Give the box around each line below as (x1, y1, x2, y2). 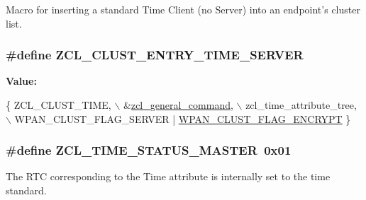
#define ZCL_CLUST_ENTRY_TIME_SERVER (6, 46, 304, 64)
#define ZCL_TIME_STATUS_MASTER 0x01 (6, 141, 292, 159)
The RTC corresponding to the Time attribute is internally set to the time (6, 169, 331, 184)
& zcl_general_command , (123, 98, 233, 112)
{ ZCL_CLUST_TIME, (6, 98, 111, 112)
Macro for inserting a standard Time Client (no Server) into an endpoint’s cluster (6, 2, 360, 16)
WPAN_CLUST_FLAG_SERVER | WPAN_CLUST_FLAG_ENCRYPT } (14, 111, 351, 126)
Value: (6, 73, 37, 88)
